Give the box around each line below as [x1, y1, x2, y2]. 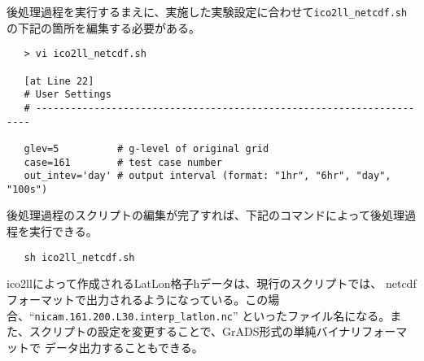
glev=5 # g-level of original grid [24, 142, 269, 154]
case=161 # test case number [24, 156, 222, 168]
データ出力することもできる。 [44, 338, 203, 355]
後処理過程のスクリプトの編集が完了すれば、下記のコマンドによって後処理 [7, 207, 404, 224]
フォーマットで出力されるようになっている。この [7, 290, 269, 307]
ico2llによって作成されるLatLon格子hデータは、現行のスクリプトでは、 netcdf [7, 275, 417, 292]
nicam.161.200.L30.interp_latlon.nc [34, 311, 234, 323]
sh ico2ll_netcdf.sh [24, 251, 135, 263]
